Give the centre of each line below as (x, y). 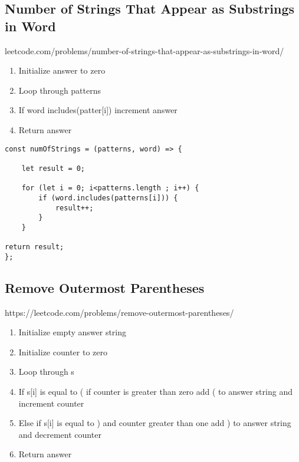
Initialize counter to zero (63, 352)
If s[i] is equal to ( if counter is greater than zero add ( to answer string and (155, 392)
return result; (34, 247)
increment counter (51, 403)
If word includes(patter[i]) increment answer (98, 110)
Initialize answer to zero (62, 70)
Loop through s (46, 372)
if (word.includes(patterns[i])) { (108, 198)
